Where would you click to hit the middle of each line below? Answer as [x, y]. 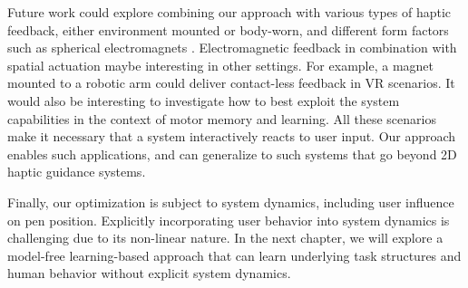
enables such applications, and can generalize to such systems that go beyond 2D [232, 154]
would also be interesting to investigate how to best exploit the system [204, 100]
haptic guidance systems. [77, 172]
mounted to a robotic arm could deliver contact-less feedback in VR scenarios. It [231, 83]
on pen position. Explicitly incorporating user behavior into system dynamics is [229, 220]
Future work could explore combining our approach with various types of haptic [229, 12]
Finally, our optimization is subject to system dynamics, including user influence [231, 202]
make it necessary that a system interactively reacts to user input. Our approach [232, 136]
